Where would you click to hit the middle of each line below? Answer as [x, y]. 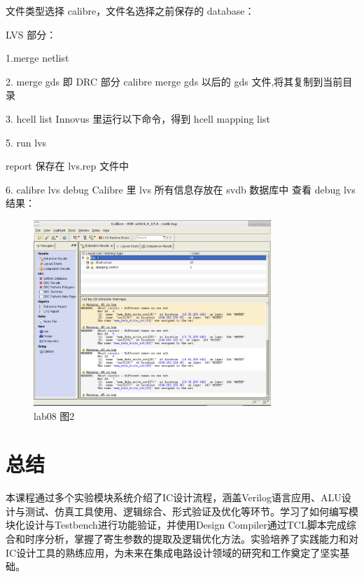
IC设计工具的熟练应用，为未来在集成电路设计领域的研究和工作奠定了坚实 [173, 552]
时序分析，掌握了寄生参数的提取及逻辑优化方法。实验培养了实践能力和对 [191, 539]
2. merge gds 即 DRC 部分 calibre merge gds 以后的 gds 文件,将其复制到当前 [174, 81]
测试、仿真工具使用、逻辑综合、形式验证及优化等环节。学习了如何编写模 [191, 511]
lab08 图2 [54, 415]
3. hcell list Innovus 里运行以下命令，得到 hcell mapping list [138, 118]
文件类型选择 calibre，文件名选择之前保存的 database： [130, 11]
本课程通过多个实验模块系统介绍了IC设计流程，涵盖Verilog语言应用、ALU [174, 497]
